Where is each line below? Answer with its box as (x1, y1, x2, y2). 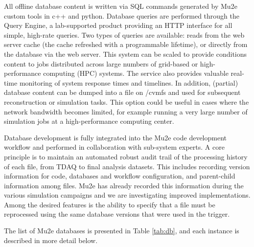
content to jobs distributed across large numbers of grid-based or (4, 58, 198, 68)
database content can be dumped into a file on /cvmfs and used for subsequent (4, 87, 241, 97)
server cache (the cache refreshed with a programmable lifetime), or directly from (4, 39, 248, 49)
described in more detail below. (4, 235, 98, 245)
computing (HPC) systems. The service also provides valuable (43, 68, 229, 78)
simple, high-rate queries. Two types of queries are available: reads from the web (4, 29, 245, 40)
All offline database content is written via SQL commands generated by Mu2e (4, 1, 237, 11)
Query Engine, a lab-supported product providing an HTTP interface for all (4, 20, 232, 30)
